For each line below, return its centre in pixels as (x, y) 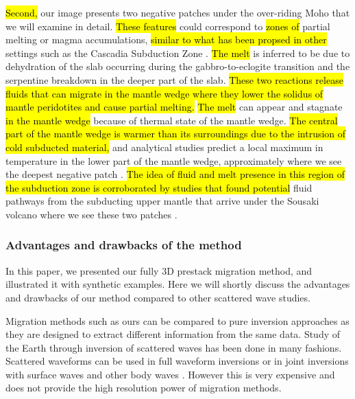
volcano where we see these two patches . (91, 214)
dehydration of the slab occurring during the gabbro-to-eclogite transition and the (178, 66)
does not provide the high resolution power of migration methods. (144, 388)
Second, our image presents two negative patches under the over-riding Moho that (178, 12)
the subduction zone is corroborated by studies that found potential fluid (159, 187)
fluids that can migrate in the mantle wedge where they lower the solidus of (164, 93)
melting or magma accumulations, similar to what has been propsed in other (166, 39)
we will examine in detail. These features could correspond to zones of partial (168, 26)
